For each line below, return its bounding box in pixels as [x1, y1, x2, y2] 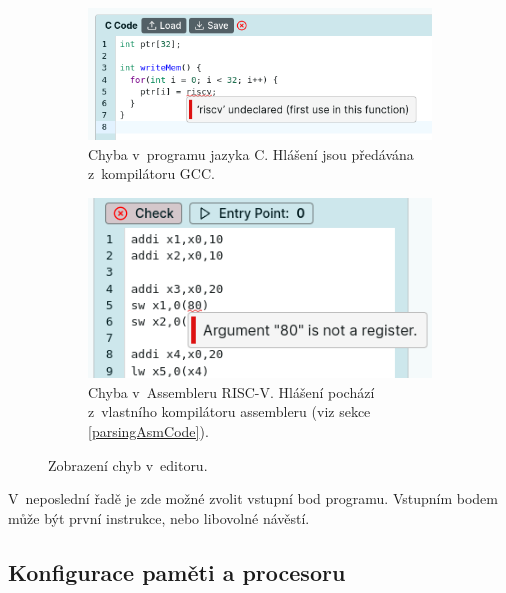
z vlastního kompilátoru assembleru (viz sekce [88, 401, 371, 422]
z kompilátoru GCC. [88, 163, 215, 184]
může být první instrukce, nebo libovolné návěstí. [8, 507, 310, 528]
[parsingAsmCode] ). [88, 420, 209, 441]
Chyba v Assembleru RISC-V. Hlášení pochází [88, 381, 375, 402]
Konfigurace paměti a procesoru [8, 556, 346, 587]
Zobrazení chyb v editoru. [48, 454, 208, 475]
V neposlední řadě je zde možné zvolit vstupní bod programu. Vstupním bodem [8, 488, 498, 509]
